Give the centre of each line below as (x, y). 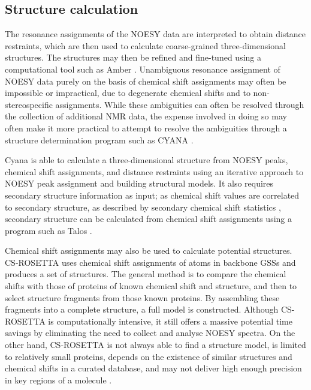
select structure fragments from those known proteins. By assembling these (142, 297)
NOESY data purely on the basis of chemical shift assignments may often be (146, 81)
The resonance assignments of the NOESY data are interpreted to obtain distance (155, 34)
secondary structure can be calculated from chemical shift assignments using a (148, 219)
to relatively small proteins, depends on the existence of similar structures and (149, 356)
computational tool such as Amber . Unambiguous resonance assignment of (143, 69)
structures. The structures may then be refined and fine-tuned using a (133, 57)
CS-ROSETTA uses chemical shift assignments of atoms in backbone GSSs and (150, 262)
